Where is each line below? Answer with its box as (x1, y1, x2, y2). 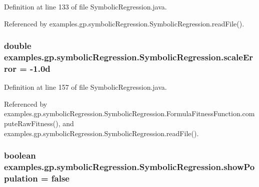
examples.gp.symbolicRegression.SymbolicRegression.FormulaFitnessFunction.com (4, 108, 255, 119)
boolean (4, 149, 36, 162)
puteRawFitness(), (4, 118, 60, 129)
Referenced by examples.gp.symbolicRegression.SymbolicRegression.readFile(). (4, 18, 244, 28)
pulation (4, 172, 38, 184)
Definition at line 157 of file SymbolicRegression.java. (4, 82, 167, 92)
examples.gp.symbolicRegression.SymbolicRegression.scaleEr (4, 51, 253, 63)
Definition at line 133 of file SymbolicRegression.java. (4, 1, 167, 11)
